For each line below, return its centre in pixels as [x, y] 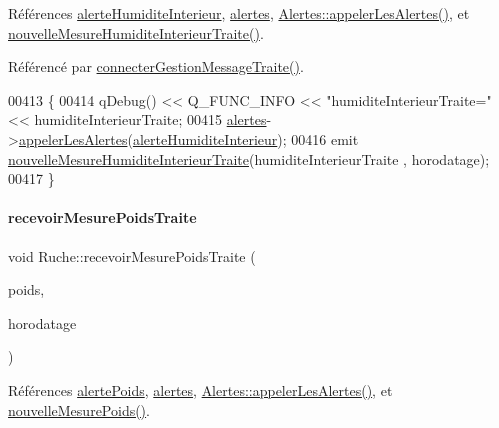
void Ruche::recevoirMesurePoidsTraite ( [132, 255]
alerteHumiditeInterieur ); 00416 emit [245, 138]
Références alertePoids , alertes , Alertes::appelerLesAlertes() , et [200, 389]
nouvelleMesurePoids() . [79, 409]
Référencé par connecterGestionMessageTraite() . [156, 66]
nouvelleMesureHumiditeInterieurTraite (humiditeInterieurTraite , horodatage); [249, 158]
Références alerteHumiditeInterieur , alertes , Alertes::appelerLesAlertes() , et [239, 13]
